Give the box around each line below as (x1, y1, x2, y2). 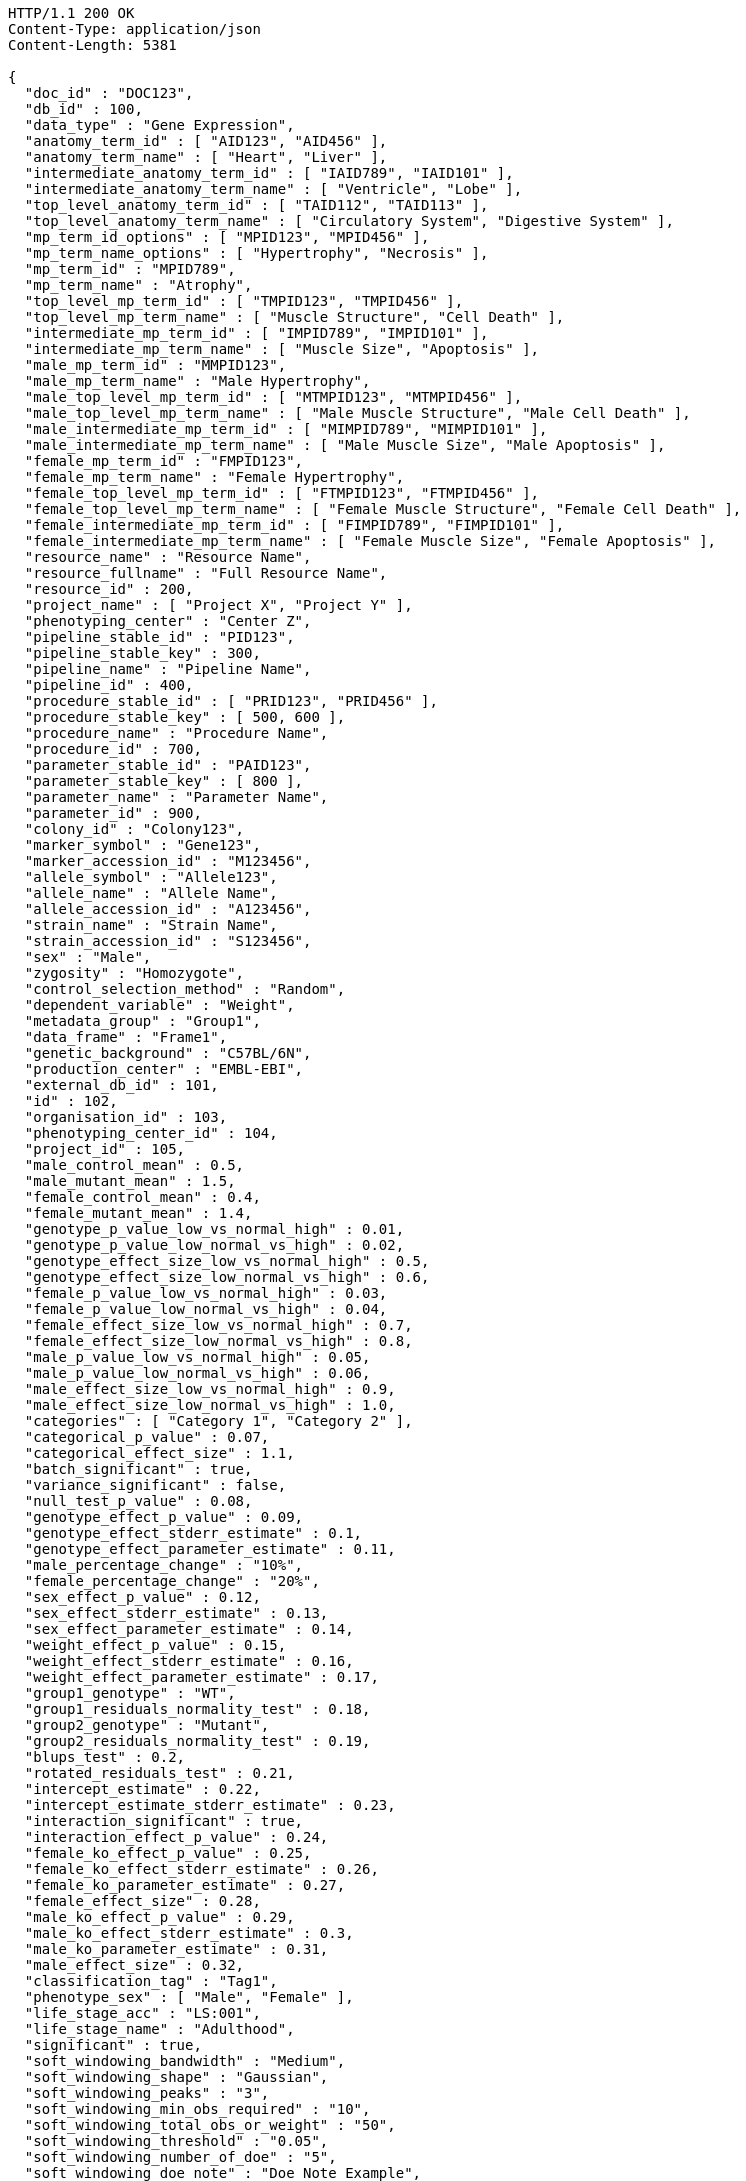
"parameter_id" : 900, (24, 805, 202, 821)
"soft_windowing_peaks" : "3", (24, 2085, 270, 2101)
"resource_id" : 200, (24, 581, 194, 597)
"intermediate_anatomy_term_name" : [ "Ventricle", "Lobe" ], (24, 181, 523, 197)
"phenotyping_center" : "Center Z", (24, 613, 312, 629)
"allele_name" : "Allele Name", (24, 885, 278, 901)
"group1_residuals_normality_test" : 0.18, (24, 1701, 371, 1717)
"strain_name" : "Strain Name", (24, 917, 278, 933)
